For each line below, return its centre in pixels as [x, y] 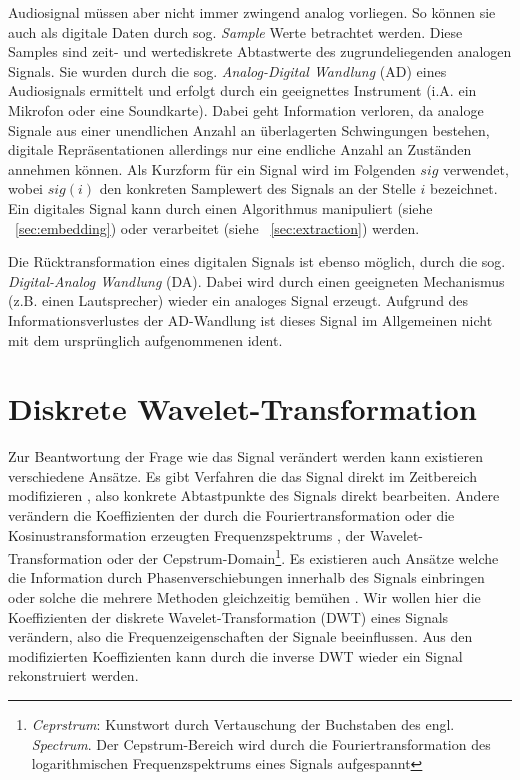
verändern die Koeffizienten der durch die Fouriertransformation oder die [231, 515]
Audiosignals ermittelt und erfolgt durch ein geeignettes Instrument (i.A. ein [242, 90]
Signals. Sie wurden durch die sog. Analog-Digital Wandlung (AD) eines [227, 70]
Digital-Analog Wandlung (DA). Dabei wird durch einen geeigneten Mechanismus [256, 280]
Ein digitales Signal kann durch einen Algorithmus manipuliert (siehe [220, 207]
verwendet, [476, 168]
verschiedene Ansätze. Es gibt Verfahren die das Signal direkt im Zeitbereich [242, 475]
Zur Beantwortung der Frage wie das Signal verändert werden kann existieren [245, 456]
